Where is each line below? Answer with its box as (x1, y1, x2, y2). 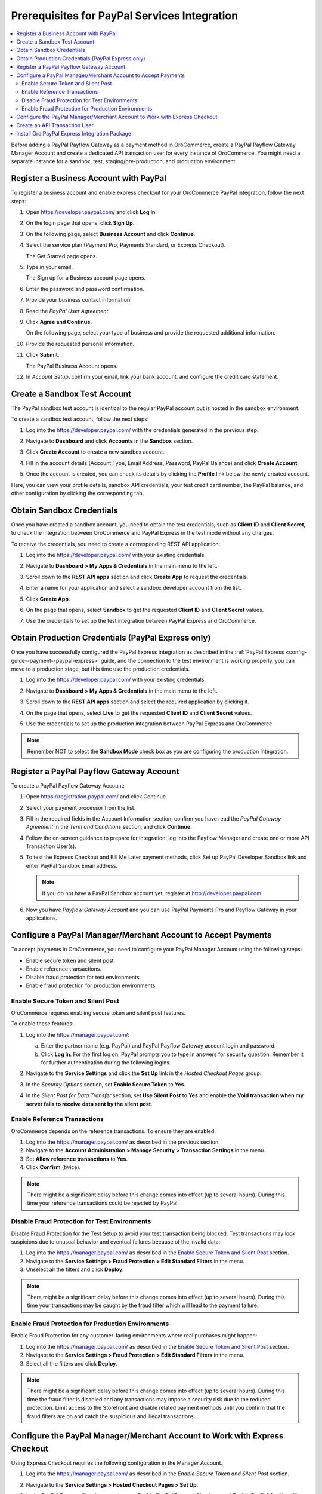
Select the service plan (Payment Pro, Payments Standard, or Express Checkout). (26, 241, 226, 249)
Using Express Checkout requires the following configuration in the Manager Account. (11, 1459, 223, 1467)
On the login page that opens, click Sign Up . (26, 219, 135, 226)
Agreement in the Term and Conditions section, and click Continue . (26, 823, 192, 831)
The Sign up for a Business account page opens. (26, 274, 146, 281)
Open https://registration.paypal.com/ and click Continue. (26, 793, 168, 800)
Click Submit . (26, 351, 60, 359)
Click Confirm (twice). (26, 1164, 81, 1171)
